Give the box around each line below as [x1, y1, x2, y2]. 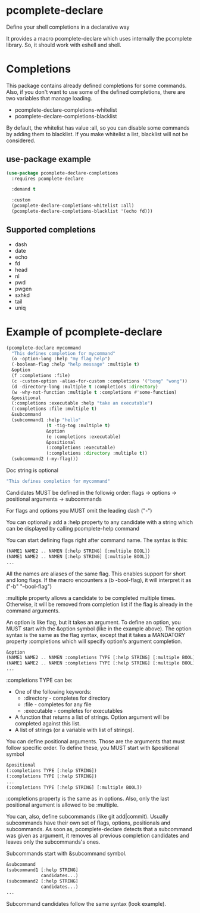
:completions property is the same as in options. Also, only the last [6, 795, 170, 802]
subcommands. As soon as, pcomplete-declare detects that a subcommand [6, 826, 192, 833]
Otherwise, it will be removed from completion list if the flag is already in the [6, 601, 193, 608]
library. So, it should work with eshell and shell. [6, 41, 122, 48]
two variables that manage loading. [6, 94, 92, 102]
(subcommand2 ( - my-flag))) [11, 456, 79, 462]
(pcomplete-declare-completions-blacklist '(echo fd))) [11, 209, 153, 215]
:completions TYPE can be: [6, 676, 73, 684]
